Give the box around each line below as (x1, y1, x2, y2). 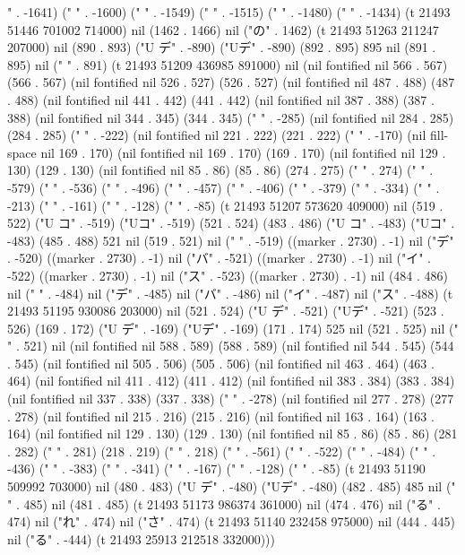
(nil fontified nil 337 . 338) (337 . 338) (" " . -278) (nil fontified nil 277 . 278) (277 (7, 389, 454, 408)
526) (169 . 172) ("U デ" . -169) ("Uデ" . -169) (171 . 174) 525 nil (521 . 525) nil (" (7, 318, 459, 337)
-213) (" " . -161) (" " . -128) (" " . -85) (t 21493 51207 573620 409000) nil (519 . (7, 195, 443, 214)
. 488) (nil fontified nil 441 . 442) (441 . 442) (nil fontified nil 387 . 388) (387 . (7, 90, 435, 108)
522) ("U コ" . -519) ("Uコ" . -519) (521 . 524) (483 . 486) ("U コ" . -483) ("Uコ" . (7, 213, 455, 232)
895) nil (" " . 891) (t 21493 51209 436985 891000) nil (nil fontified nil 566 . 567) (7, 55, 448, 74)
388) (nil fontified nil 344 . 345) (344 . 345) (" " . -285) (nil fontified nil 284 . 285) (7, 108, 454, 126)
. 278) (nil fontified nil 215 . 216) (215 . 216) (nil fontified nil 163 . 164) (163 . (7, 406, 435, 425)
